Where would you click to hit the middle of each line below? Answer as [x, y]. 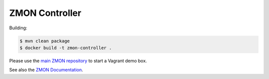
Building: [18, 28]
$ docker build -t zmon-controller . [66, 48]
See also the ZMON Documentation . [46, 70]
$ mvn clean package [45, 41]
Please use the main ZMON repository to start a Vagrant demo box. [78, 61]
